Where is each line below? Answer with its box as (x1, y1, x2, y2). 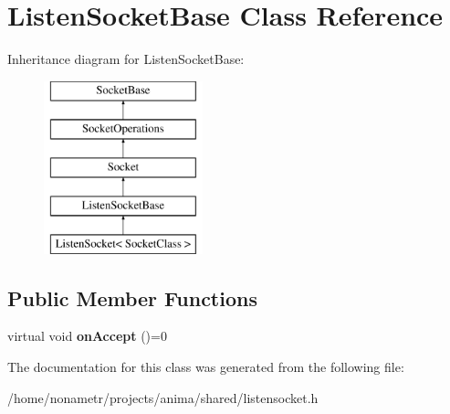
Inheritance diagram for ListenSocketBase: (7, 49, 245, 69)
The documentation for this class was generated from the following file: (7, 357, 404, 377)
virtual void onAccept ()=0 (7, 326, 167, 345)
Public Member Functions (7, 283, 257, 312)
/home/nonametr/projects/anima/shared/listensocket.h (7, 387, 319, 407)
